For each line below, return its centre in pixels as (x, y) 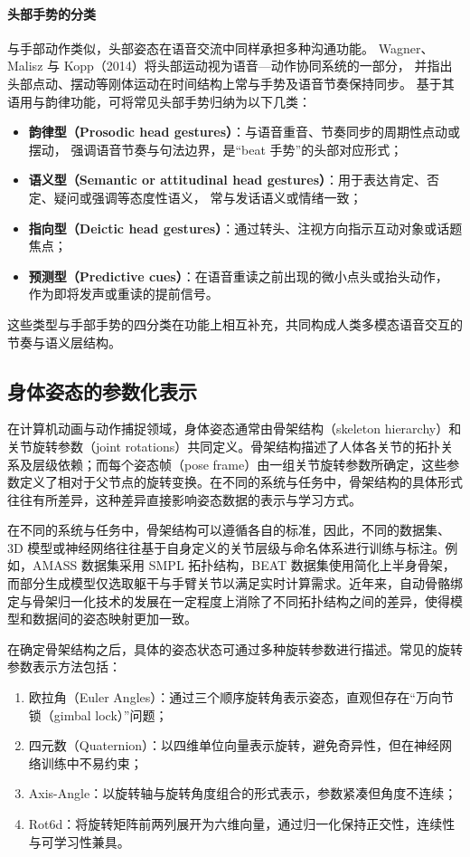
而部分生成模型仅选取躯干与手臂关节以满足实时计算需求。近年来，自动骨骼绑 (235, 583)
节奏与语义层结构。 (64, 342)
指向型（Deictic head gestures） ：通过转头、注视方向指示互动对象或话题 (245, 228)
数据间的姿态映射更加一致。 (114, 619)
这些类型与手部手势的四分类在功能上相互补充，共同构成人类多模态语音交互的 (235, 324)
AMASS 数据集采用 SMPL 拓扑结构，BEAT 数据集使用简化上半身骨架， (244, 565)
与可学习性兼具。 (79, 841)
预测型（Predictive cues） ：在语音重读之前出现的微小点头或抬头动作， (238, 276)
